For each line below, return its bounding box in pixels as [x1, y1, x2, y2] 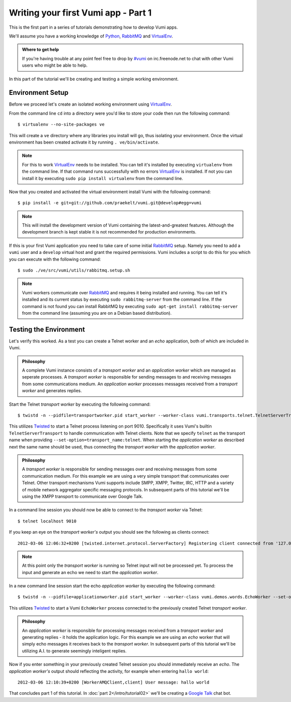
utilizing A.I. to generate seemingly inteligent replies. [22, 648, 127, 654]
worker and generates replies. [22, 388, 82, 394]
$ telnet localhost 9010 [17, 518, 77, 524]
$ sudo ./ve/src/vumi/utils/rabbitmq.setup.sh [17, 268, 130, 273]
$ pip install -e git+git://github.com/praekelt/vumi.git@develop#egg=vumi [17, 200, 202, 206]
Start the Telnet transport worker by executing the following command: [9, 401, 151, 407]
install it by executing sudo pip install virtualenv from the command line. [22, 175, 183, 181]
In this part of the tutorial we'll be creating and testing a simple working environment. [9, 76, 179, 82]
